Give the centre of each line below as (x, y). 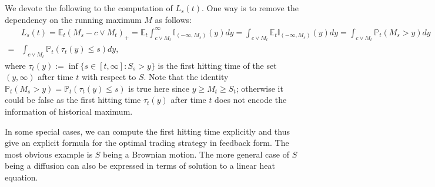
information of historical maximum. (69, 111)
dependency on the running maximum (73, 19)
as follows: (173, 19)
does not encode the (251, 100)
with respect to (109, 77)
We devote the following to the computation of (89, 8)
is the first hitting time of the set (217, 65)
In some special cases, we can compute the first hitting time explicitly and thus (148, 131)
